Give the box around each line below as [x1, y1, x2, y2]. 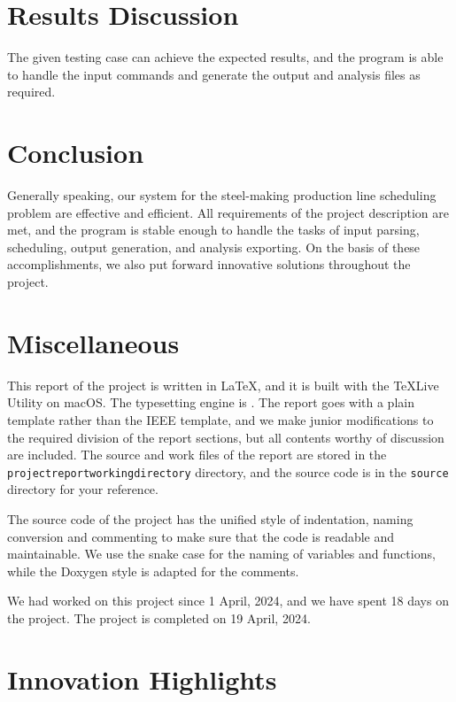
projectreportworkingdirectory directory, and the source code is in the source [7, 462, 449, 481]
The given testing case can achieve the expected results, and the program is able [7, 48, 444, 66]
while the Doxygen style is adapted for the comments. [7, 561, 299, 580]
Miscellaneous [7, 324, 180, 360]
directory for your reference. [7, 480, 158, 498]
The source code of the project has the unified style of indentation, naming [7, 509, 413, 528]
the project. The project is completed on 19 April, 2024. [7, 608, 311, 627]
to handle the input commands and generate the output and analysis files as [7, 65, 421, 83]
